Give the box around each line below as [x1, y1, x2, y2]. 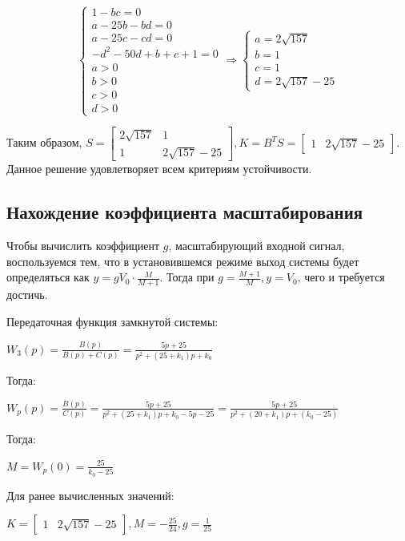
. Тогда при [159, 268, 215, 285]
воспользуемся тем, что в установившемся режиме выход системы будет [6, 252, 359, 269]
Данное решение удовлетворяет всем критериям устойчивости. [6, 160, 312, 177]
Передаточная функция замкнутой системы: [6, 313, 219, 329]
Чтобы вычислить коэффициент [6, 237, 160, 254]
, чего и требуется [297, 268, 385, 285]
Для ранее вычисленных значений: [6, 486, 174, 503]
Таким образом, [6, 134, 82, 151]
